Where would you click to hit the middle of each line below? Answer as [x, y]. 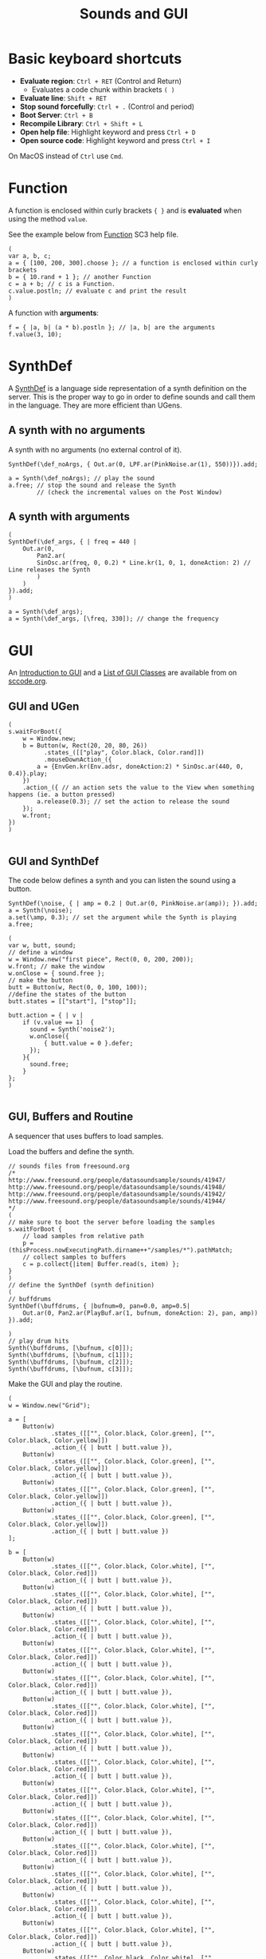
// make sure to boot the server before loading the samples [112, 1222]
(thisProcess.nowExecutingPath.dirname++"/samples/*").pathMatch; [121, 1250]
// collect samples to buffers [74, 1257]
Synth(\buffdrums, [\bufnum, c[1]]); [71, 1355]
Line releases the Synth [49, 570]
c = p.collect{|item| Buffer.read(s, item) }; [101, 1264]
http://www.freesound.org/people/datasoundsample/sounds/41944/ [117, 1201]
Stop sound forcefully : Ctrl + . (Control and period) [107, 106]
